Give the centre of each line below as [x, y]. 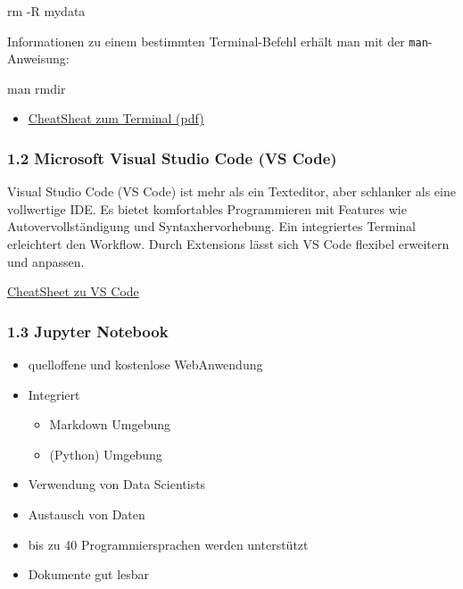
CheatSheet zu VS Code [73, 291]
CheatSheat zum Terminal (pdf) [116, 118]
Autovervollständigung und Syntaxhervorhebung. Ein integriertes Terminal [212, 226]
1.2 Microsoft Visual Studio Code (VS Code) [172, 158]
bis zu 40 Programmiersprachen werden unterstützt [168, 544]
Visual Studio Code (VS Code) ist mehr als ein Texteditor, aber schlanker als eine [231, 191]
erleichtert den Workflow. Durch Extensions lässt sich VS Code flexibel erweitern [228, 244]
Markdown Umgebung [110, 424]
